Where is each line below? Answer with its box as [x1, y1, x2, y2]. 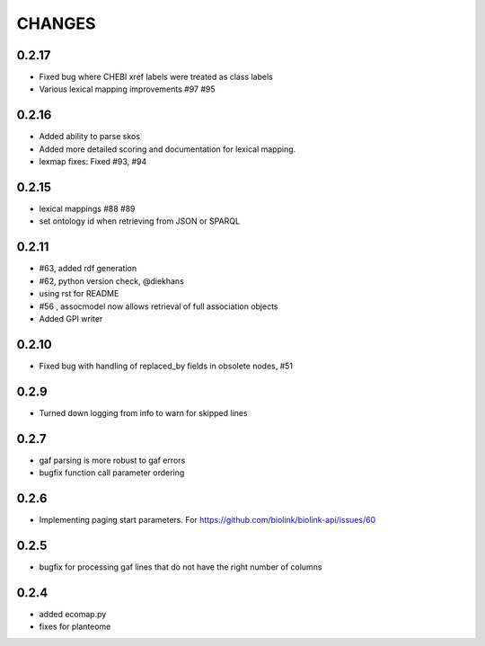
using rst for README [39, 288, 119, 299]
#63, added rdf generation [39, 263, 137, 274]
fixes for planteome [39, 621, 111, 633]
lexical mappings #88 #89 [39, 203, 136, 215]
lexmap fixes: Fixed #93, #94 [39, 156, 147, 167]
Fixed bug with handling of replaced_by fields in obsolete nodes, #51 [39, 360, 294, 371]
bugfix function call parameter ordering [39, 467, 185, 478]
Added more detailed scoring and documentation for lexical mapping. [39, 144, 296, 155]
